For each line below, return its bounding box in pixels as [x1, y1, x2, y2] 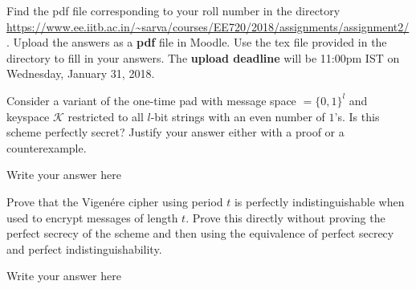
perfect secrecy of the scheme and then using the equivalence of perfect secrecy [6, 225, 394, 242]
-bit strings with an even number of [150, 108, 325, 124]
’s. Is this [334, 108, 380, 124]
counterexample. [6, 139, 87, 156]
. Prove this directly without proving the [186, 209, 385, 226]
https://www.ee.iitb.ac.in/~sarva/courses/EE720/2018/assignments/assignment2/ [6, 18, 410, 35]
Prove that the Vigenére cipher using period [6, 193, 223, 210]
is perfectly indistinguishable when [234, 193, 405, 210]
